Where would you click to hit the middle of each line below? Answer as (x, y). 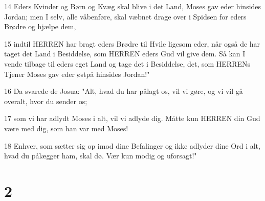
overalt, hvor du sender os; (46, 101)
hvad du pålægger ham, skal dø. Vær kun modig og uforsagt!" (101, 156)
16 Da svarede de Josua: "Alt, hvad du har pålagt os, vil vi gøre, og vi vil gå (124, 91)
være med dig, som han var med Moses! (66, 128)
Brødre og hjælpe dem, (40, 26)
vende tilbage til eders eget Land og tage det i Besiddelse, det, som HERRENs (127, 63)
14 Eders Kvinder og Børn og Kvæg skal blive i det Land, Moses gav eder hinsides (133, 6)
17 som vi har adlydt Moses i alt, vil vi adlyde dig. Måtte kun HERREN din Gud (132, 118)
